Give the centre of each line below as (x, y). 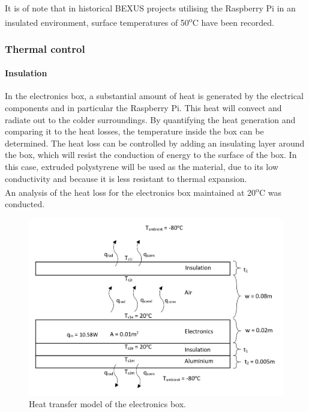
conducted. (25, 204)
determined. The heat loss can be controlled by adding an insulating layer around (155, 143)
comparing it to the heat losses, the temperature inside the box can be (134, 131)
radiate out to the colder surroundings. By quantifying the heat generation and (150, 119)
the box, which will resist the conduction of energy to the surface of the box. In (151, 155)
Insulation (26, 73)
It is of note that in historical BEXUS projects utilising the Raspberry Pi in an (150, 8)
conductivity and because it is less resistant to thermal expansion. (126, 178)
